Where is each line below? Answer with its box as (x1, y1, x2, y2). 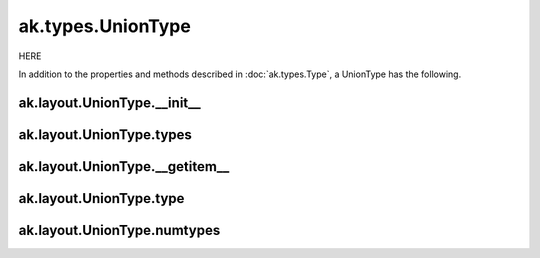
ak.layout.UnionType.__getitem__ (18, 158, 230, 175)
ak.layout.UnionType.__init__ (18, 94, 202, 111)
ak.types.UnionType (18, 15, 192, 37)
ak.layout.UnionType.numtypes (18, 221, 221, 239)
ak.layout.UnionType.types (18, 126, 192, 143)
